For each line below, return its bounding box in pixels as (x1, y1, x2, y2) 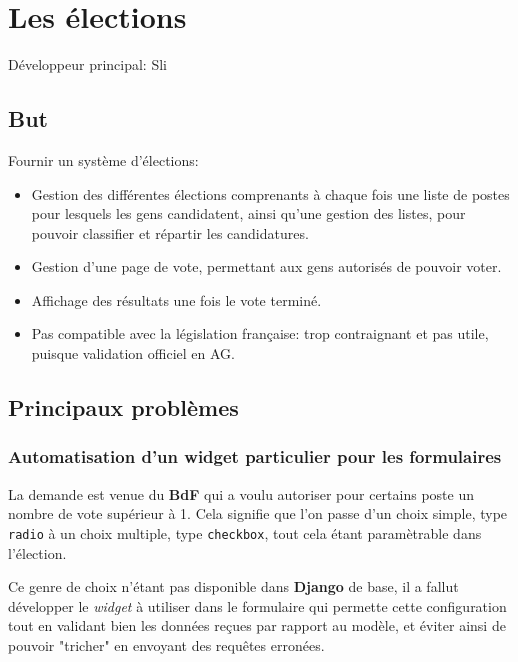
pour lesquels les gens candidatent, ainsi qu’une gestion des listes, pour (31, 203, 466, 224)
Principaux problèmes (8, 392, 239, 423)
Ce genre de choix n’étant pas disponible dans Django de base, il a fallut (8, 576, 459, 597)
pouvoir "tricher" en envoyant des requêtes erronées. (8, 634, 325, 655)
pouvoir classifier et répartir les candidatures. (31, 222, 309, 243)
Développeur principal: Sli (8, 54, 167, 75)
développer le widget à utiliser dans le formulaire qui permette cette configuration (8, 595, 507, 616)
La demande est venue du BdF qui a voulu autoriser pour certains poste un (8, 483, 474, 504)
